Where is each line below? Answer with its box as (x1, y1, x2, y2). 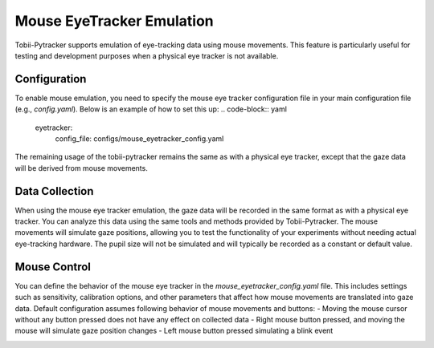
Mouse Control (14, 260, 92, 273)
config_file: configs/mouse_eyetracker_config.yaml (55, 134, 224, 144)
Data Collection (14, 184, 94, 198)
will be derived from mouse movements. (14, 163, 148, 172)
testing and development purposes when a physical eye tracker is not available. (14, 51, 279, 60)
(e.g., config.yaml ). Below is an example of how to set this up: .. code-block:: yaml (14, 104, 287, 114)
